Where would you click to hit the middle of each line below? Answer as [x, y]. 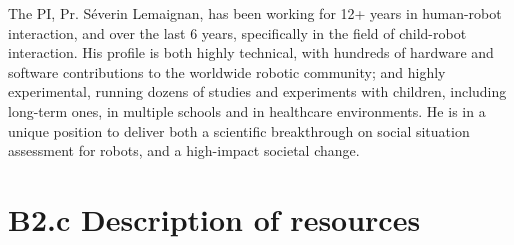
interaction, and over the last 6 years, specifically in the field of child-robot [237, 32]
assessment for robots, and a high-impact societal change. [184, 150]
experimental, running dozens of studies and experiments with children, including [257, 91]
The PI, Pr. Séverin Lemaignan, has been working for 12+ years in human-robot [255, 13]
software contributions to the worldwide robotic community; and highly [227, 71]
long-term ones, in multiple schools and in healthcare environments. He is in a [247, 110]
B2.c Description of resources [214, 218]
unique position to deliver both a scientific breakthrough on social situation [239, 130]
